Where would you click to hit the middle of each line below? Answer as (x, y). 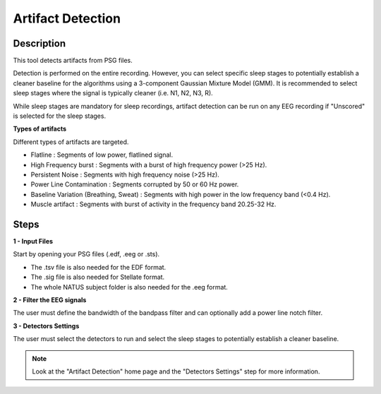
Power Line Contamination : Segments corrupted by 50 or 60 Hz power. (135, 184)
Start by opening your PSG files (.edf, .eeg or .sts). (86, 254)
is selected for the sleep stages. (59, 116)
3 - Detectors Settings (46, 326)
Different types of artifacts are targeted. (71, 142)
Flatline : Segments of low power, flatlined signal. (102, 155)
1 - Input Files (33, 241)
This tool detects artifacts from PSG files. (73, 61)
